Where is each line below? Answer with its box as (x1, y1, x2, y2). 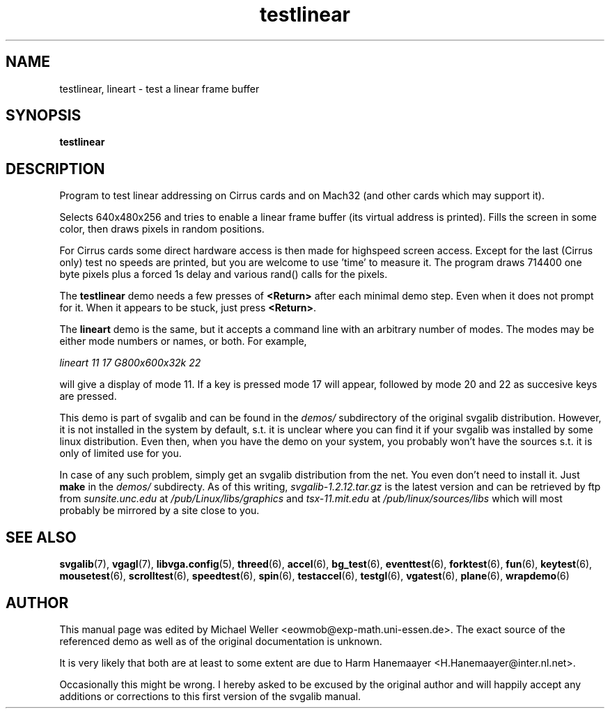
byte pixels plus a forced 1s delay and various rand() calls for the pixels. (59, 268, 388, 281)
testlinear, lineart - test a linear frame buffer (59, 82, 260, 95)
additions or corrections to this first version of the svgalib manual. (59, 690, 361, 702)
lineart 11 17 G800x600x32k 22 (59, 357, 201, 369)
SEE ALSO (6, 528, 77, 546)
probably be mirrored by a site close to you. (59, 504, 260, 517)
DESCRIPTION (6, 160, 105, 178)
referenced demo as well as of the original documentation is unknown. (59, 635, 382, 647)
